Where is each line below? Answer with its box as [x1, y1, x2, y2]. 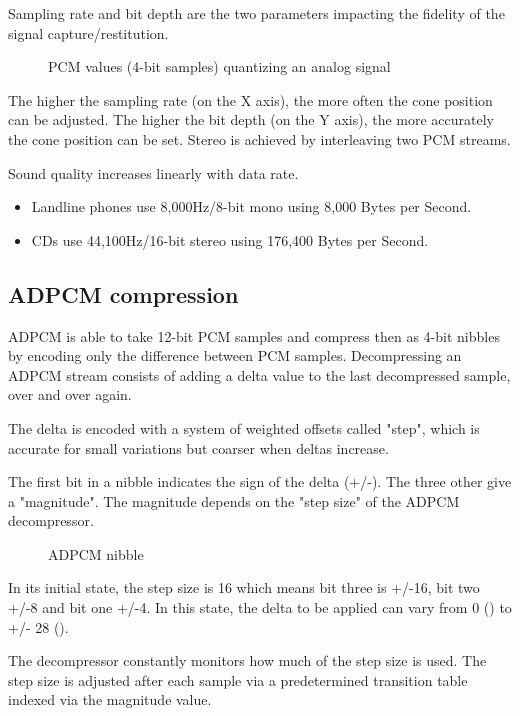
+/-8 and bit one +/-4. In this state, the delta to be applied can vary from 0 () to [8, 597, 512, 618]
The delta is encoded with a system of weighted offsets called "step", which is [8, 417, 480, 438]
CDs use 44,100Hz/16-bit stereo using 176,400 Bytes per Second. [31, 229, 429, 250]
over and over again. [8, 384, 132, 405]
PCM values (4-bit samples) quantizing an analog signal [48, 56, 391, 77]
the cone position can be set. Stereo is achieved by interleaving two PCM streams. [8, 128, 511, 149]
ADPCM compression [8, 278, 239, 309]
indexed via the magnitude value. [8, 689, 212, 710]
